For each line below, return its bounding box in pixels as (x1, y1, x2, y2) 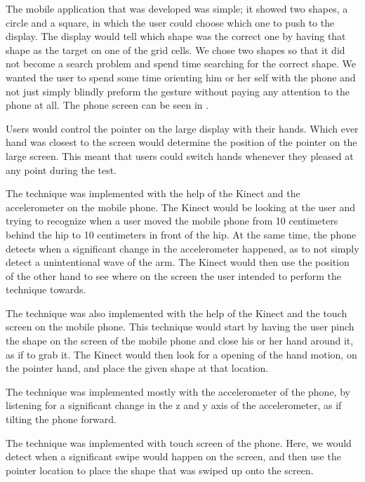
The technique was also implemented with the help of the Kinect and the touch (6, 305, 347, 320)
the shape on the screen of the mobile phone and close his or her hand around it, (6, 333, 354, 348)
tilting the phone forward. (6, 412, 117, 427)
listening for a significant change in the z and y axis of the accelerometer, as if (6, 398, 342, 413)
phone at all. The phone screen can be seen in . (6, 98, 209, 112)
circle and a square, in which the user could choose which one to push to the (6, 15, 335, 29)
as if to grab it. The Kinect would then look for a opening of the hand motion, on (6, 347, 357, 361)
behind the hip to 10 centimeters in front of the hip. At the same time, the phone (6, 227, 357, 241)
